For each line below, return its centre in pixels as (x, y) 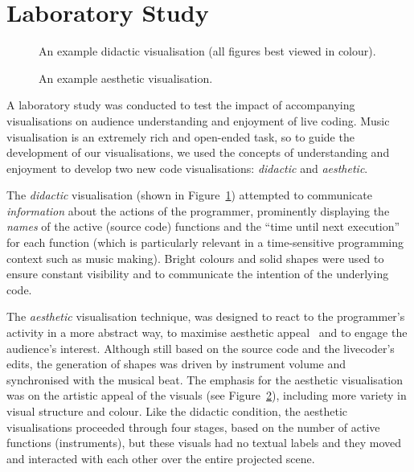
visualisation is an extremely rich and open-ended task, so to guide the (180, 136)
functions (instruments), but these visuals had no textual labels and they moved (204, 443)
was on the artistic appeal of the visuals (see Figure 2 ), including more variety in (207, 395)
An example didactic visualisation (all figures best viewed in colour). (207, 51)
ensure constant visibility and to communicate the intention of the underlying (198, 274)
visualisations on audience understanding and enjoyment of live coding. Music (198, 120)
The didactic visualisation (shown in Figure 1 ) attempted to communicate (189, 195)
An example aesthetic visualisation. (126, 78)
